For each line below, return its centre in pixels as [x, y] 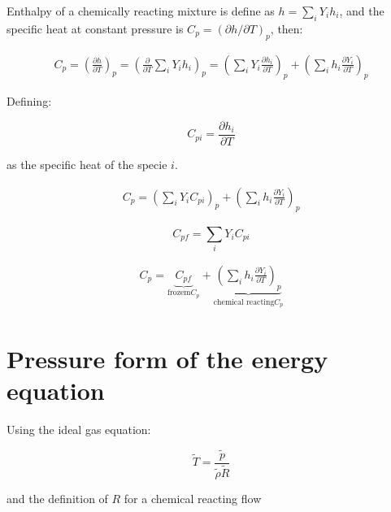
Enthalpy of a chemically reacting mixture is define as [141, 11]
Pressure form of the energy [167, 358]
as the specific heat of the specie [87, 165]
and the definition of [57, 498]
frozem [179, 293]
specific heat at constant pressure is [95, 28]
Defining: [29, 101]
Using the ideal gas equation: [79, 429]
